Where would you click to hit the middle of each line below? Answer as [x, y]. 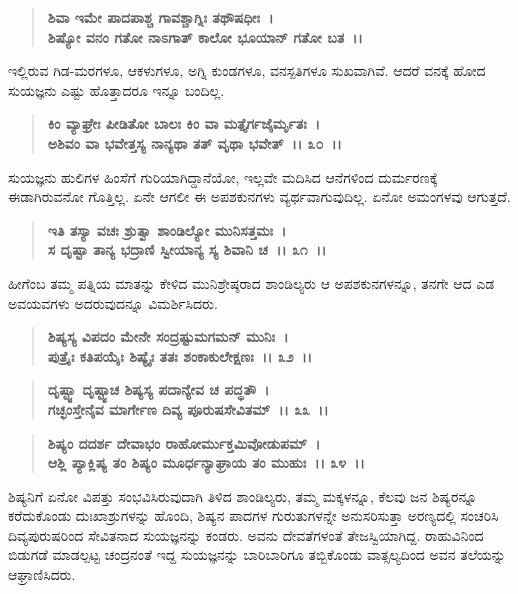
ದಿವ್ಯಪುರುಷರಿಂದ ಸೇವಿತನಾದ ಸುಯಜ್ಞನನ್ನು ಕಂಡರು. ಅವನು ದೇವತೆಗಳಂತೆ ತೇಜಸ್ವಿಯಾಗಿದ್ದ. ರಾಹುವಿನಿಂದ [246, 534]
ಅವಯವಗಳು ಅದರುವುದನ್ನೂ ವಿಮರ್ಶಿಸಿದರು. [113, 302]
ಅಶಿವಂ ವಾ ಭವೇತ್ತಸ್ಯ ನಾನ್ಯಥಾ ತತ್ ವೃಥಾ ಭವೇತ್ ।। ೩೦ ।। [194, 142]
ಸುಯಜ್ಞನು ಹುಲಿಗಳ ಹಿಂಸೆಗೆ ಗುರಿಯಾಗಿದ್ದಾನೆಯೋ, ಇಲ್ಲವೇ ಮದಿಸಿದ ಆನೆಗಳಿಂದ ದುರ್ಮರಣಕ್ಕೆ [223, 176]
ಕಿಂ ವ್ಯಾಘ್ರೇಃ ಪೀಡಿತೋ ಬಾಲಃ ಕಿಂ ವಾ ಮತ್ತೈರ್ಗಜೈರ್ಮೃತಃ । [184, 123]
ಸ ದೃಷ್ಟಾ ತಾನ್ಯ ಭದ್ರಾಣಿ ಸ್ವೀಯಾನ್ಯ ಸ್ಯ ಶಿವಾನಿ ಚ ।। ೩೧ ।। [187, 249]
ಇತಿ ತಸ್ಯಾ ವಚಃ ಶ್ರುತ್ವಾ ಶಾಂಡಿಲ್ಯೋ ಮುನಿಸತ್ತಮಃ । [167, 229]
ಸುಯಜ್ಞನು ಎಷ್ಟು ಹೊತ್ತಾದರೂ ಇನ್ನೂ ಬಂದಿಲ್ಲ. [116, 89]
